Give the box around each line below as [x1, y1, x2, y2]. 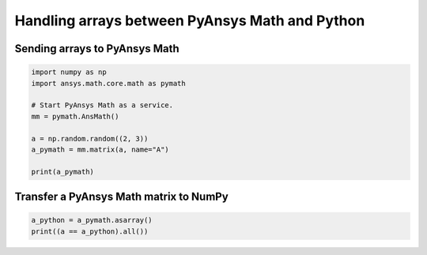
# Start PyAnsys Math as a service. [31, 101, 174, 110]
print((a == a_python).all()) [31, 227, 149, 236]
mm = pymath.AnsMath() [31, 111, 119, 121]
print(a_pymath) [31, 167, 95, 176]
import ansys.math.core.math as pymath [31, 79, 186, 88]
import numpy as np [31, 68, 107, 77]
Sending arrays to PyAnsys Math [14, 42, 179, 55]
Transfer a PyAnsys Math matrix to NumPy [14, 190, 229, 204]
